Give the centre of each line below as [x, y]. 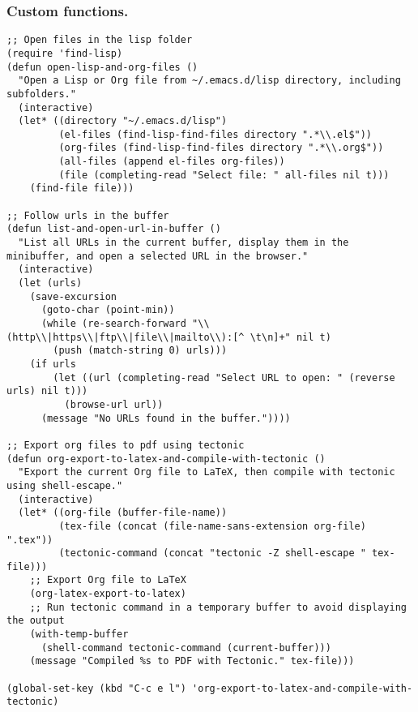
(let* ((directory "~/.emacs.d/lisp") [123, 121]
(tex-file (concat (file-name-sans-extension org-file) [212, 526]
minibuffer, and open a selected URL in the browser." [158, 256]
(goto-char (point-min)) [108, 310]
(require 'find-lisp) [65, 53]
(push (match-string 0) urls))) [140, 351]
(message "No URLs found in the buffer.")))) [166, 418]
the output [36, 621]
